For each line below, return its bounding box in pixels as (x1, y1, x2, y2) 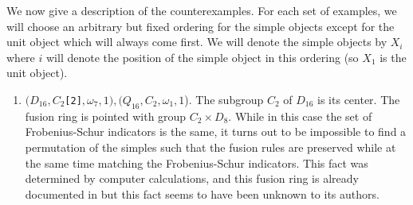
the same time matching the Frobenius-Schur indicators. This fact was (25, 154, 368, 171)
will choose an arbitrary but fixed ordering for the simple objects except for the (6, 17, 395, 34)
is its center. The (317, 91, 400, 107)
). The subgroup (184, 91, 264, 107)
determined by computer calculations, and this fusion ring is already (25, 170, 359, 187)
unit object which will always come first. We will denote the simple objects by (6, 33, 387, 50)
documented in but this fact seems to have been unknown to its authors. (25, 185, 380, 202)
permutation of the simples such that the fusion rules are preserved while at (25, 138, 396, 155)
